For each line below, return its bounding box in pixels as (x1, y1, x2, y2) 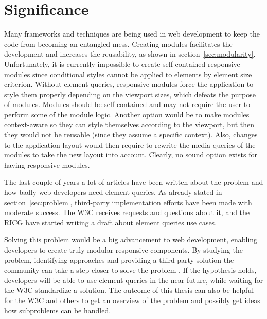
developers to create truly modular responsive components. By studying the (4, 244, 243, 255)
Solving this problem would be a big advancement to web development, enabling (4, 234, 258, 245)
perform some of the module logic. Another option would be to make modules (4, 109, 250, 119)
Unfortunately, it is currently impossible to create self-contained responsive (4, 58, 240, 69)
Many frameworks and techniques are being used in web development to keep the (4, 28, 260, 39)
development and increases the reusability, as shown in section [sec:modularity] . (4, 48, 256, 59)
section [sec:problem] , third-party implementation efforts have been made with (4, 197, 252, 207)
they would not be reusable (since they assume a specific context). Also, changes (4, 129, 258, 140)
